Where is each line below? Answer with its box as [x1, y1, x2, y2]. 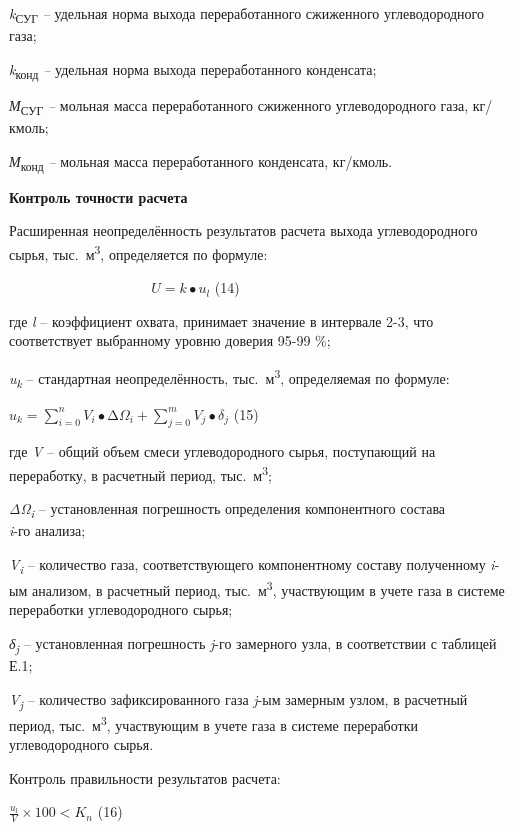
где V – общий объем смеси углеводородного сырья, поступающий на [9, 441, 436, 462]
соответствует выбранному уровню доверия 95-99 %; [9, 330, 331, 351]
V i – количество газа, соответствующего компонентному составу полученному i [9, 554, 495, 577]
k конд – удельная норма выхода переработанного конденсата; [9, 58, 377, 82]
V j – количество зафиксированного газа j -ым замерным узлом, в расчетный [9, 688, 468, 712]
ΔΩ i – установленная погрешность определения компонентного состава [9, 498, 446, 522]
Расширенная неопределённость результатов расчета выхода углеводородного [9, 220, 478, 241]
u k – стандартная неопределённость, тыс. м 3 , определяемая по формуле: [9, 364, 450, 391]
